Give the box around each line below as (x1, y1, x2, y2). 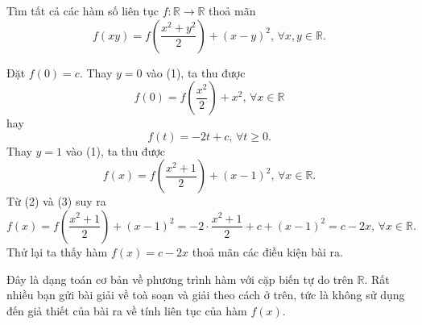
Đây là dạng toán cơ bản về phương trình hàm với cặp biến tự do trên (6, 270, 354, 287)
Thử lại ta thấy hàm (6, 243, 108, 260)
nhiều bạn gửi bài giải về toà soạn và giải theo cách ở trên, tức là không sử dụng (6, 286, 405, 303)
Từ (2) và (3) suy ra (6, 193, 106, 210)
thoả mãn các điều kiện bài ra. (192, 243, 343, 260)
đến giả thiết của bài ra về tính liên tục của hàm (6, 302, 247, 319)
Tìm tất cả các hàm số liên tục (6, 2, 159, 19)
